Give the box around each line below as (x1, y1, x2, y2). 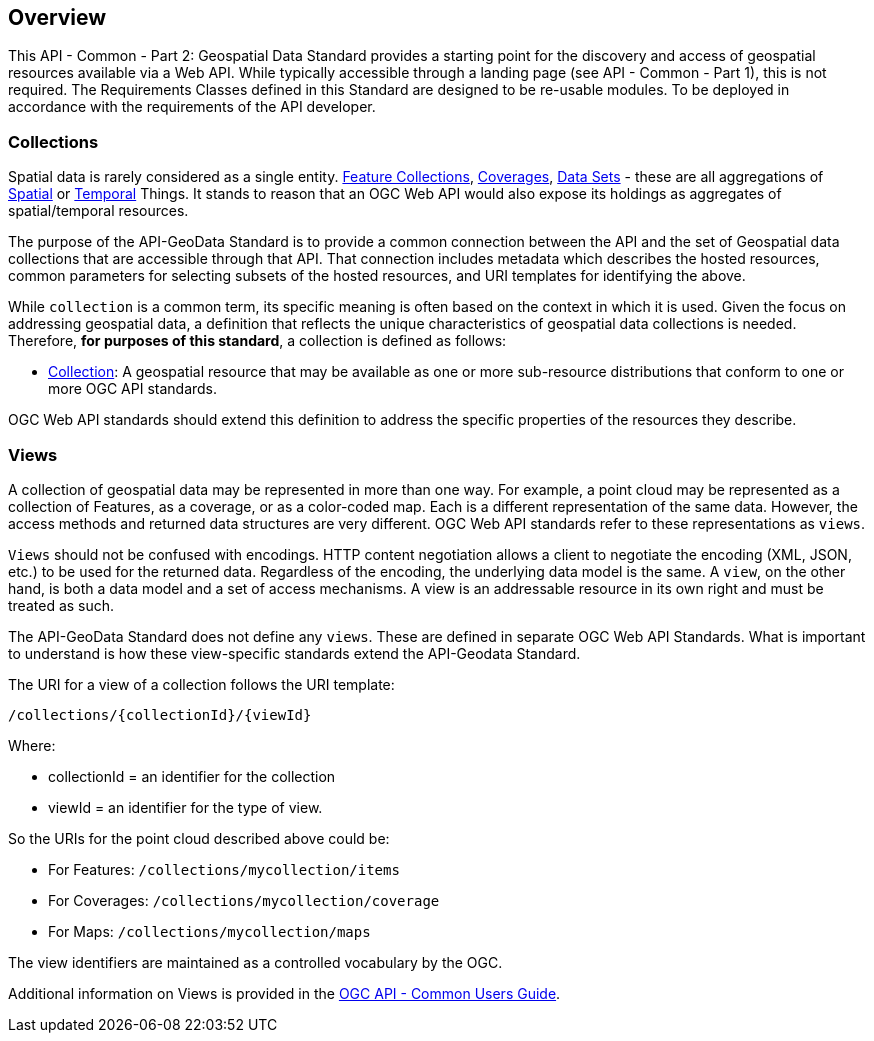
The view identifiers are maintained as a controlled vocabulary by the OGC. (8, 953, 503, 971)
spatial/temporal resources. (8, 202, 189, 220)
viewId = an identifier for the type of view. (48, 798, 323, 816)
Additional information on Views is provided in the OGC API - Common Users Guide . (8, 984, 561, 1002)
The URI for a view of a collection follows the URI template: (8, 675, 395, 693)
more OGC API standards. (48, 380, 218, 398)
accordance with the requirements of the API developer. (8, 98, 376, 116)
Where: (8, 736, 56, 754)
